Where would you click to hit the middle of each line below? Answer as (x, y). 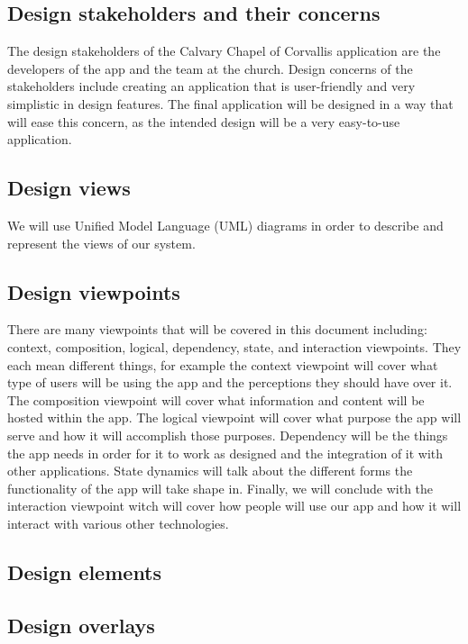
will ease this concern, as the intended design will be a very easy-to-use (204, 121)
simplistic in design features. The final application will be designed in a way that (230, 103)
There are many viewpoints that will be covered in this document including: (217, 329)
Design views (69, 188)
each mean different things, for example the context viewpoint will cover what (223, 364)
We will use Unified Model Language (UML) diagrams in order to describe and (225, 225)
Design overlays (81, 625)
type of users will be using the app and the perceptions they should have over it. (230, 382)
